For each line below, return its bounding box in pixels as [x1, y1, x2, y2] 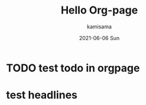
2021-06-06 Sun [79, 34, 120, 41]
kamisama [86, 23, 112, 30]
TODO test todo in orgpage [6, 61, 140, 74]
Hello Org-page [60, 4, 138, 17]
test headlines [6, 88, 78, 102]
